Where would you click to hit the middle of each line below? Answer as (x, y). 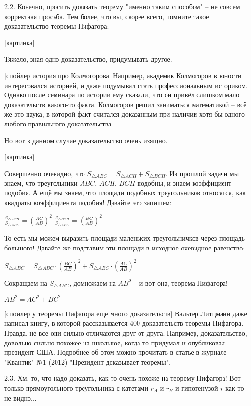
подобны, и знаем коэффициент (184, 183)
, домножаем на (93, 283)
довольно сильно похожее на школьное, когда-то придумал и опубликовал (115, 342)
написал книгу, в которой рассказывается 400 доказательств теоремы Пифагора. (124, 323)
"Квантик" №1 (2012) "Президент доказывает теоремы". (87, 361)
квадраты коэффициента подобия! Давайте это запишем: (88, 202)
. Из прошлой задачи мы (202, 173)
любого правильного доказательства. (59, 123)
